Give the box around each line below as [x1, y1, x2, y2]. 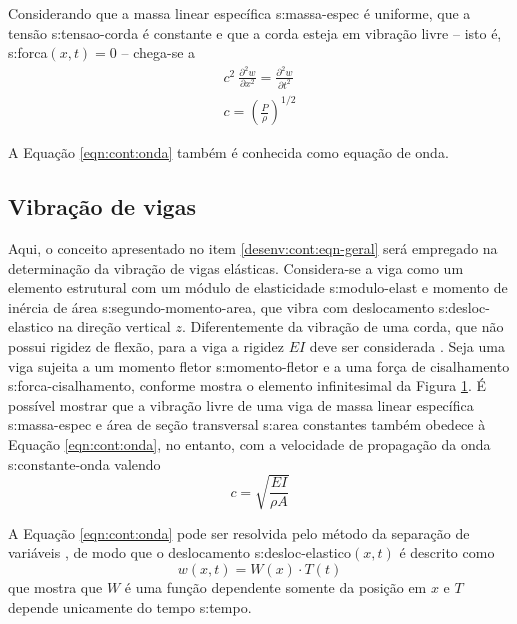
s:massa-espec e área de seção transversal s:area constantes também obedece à [8, 414, 486, 435]
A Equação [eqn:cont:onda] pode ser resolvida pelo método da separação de [8, 522, 470, 543]
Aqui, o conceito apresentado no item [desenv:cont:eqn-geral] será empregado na [8, 238, 498, 259]
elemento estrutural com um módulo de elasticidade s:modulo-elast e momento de [8, 277, 508, 298]
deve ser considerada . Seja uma [309, 336, 505, 357]
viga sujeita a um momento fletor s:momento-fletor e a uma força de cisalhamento [8, 355, 510, 376]
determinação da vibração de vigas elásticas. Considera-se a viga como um [8, 257, 464, 278]
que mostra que [8, 576, 103, 597]
